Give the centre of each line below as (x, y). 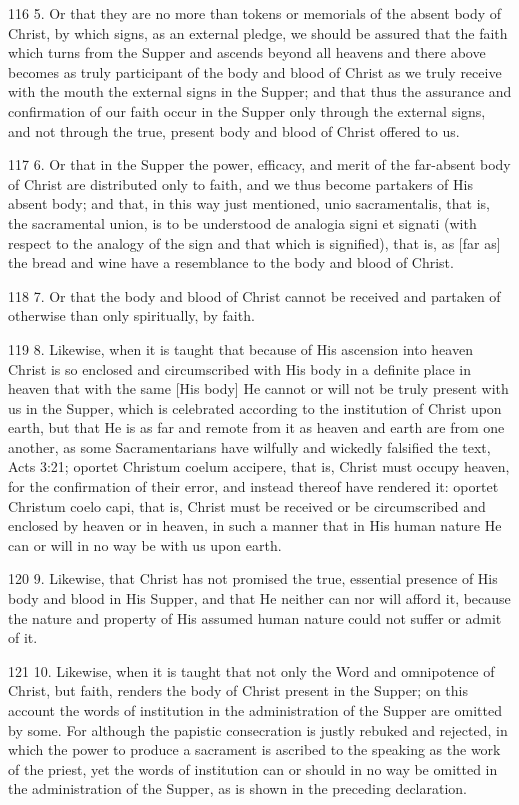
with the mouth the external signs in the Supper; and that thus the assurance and (260, 91)
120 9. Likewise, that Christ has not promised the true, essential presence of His (253, 578)
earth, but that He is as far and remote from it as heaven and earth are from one (256, 427)
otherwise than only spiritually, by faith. (131, 315)
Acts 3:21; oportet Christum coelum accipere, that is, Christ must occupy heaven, (259, 466)
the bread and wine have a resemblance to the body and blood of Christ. (231, 262)
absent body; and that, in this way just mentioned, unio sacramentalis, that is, (249, 203)
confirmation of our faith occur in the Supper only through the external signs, (247, 110)
